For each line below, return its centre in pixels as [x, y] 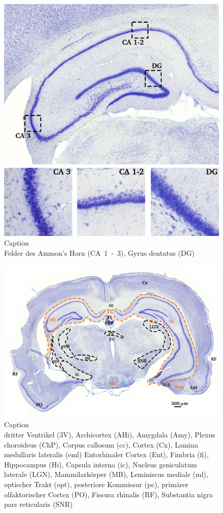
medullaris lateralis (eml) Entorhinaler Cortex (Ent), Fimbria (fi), [106, 454]
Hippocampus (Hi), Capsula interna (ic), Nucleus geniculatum [101, 464]
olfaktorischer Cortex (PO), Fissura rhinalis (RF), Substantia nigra [108, 494]
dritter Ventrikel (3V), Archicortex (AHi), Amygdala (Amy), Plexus [110, 435]
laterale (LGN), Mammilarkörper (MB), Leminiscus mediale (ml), [106, 474]
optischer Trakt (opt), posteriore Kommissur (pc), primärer [96, 484]
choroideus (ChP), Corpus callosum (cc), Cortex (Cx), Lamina [101, 444]
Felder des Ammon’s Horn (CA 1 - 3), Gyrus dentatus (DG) [99, 253]
